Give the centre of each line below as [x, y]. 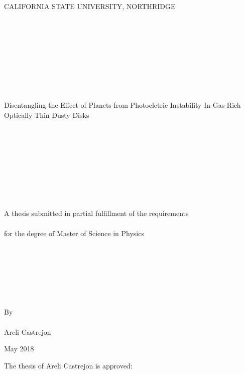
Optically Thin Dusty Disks [47, 115]
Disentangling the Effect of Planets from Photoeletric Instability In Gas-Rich [122, 104]
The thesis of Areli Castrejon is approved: [68, 365]
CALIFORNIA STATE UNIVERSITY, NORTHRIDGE [90, 6]
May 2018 [19, 349]
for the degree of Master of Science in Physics [74, 233]
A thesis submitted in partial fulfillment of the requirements [96, 213]
